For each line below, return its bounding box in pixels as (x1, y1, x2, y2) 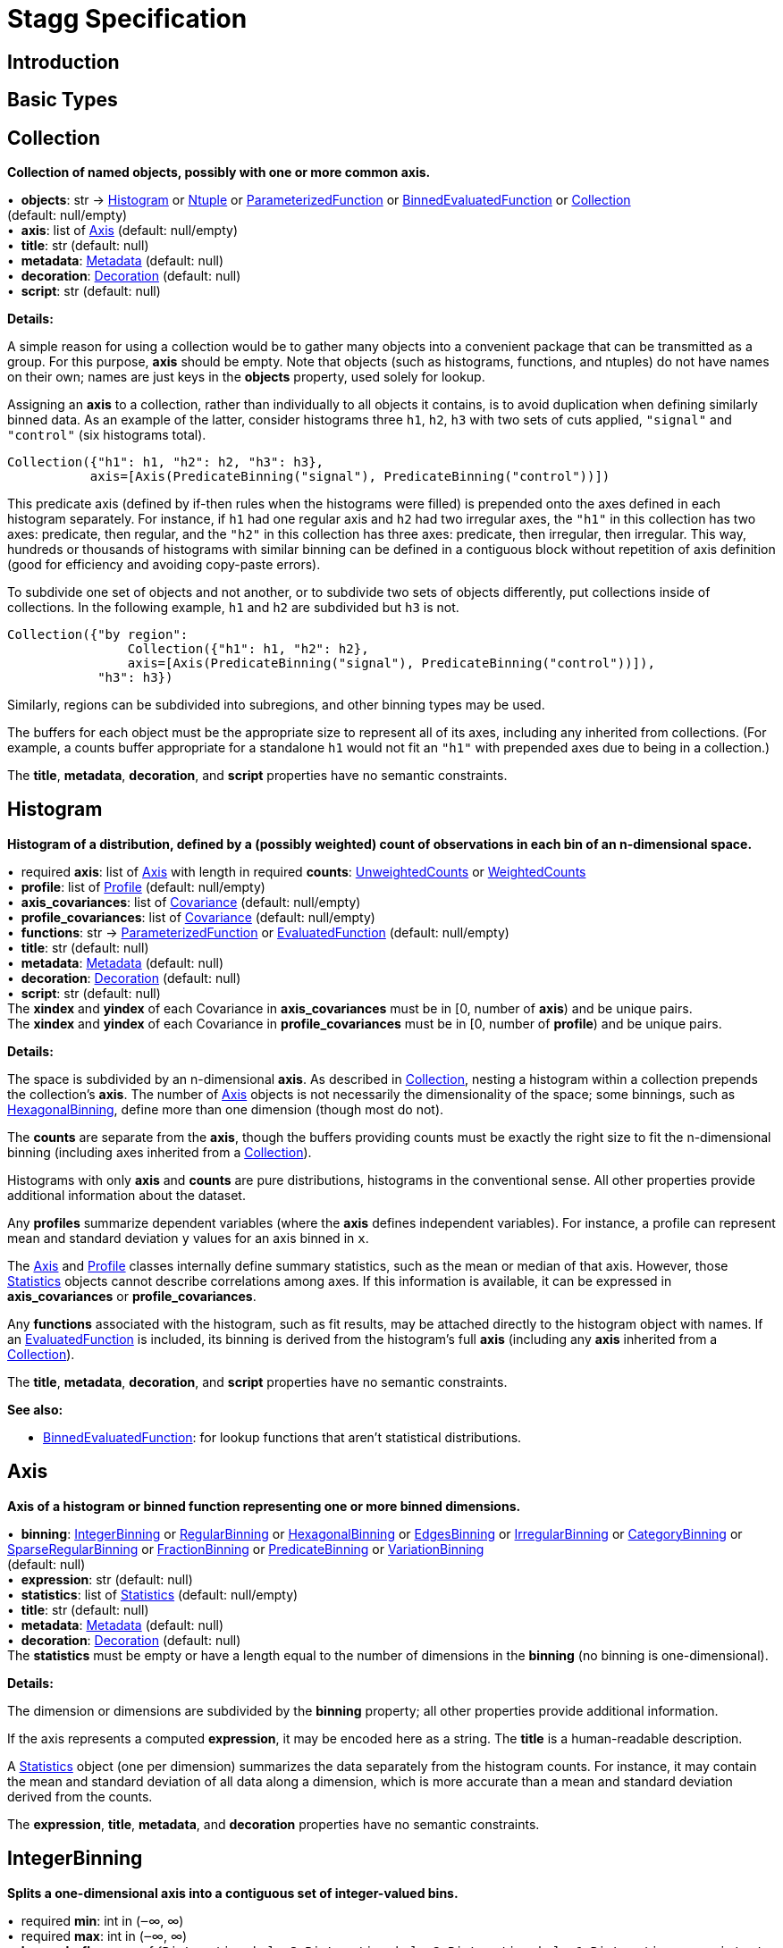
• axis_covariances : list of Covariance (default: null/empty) (7, 894, 361, 910)
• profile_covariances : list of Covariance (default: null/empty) (7, 909, 375, 925)
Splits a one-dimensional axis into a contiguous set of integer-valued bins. (7, 1885, 459, 1901)
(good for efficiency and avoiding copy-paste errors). (7, 557, 321, 573)
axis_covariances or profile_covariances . (7, 1288, 257, 1304)
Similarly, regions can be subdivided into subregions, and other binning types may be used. (7, 697, 545, 713)
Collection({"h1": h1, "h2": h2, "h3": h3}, (7, 455, 324, 470)
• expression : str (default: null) (7, 1571, 193, 1587)
